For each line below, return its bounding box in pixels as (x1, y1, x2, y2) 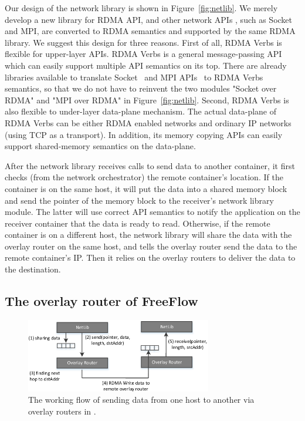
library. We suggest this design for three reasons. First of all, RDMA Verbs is (5, 36, 282, 48)
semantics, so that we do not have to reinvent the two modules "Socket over (5, 82, 277, 95)
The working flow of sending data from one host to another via (28, 393, 255, 406)
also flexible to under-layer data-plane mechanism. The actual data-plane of (5, 105, 277, 117)
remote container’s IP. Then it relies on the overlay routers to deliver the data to (5, 251, 296, 264)
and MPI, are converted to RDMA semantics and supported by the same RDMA (5, 25, 296, 37)
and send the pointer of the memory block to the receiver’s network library (5, 194, 274, 206)
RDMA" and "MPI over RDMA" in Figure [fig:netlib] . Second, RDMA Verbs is (5, 93, 289, 106)
